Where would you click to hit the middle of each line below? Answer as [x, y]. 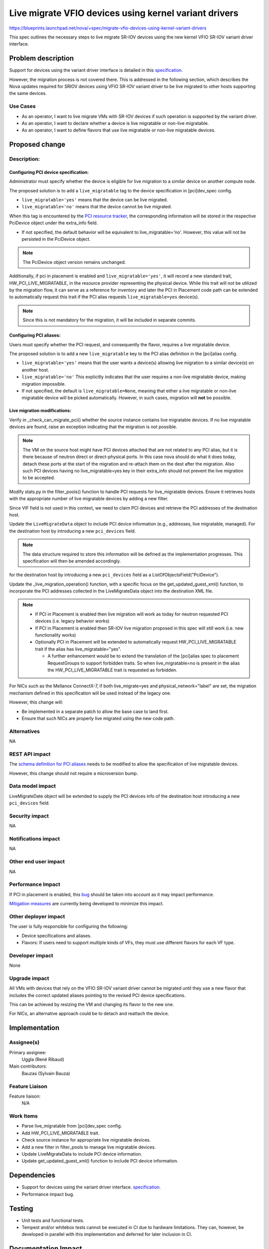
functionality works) [56, 635]
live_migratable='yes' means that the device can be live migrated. [95, 200]
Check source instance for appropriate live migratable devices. [86, 1140]
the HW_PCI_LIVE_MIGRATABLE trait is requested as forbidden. [113, 670]
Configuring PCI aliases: [35, 335]
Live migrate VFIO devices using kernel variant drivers [124, 13]
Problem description [42, 58]
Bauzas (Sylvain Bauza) [46, 1073]
